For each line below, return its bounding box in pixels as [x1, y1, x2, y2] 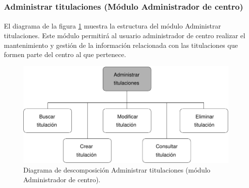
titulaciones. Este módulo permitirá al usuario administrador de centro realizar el [4, 30, 246, 41]
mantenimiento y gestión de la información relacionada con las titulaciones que [4, 40, 238, 50]
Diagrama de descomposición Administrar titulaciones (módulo [23, 165, 211, 175]
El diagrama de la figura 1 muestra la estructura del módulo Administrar [4, 21, 221, 31]
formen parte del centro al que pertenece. [4, 49, 126, 59]
